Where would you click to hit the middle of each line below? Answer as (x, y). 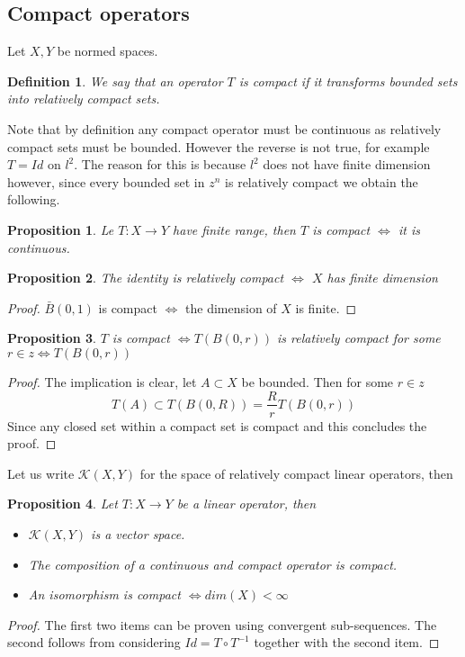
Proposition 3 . (52, 338)
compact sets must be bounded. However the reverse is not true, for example (219, 146)
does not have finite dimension (347, 164)
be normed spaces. (107, 51)
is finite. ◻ (326, 307)
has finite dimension (382, 278)
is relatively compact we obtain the (322, 181)
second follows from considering (94, 642)
